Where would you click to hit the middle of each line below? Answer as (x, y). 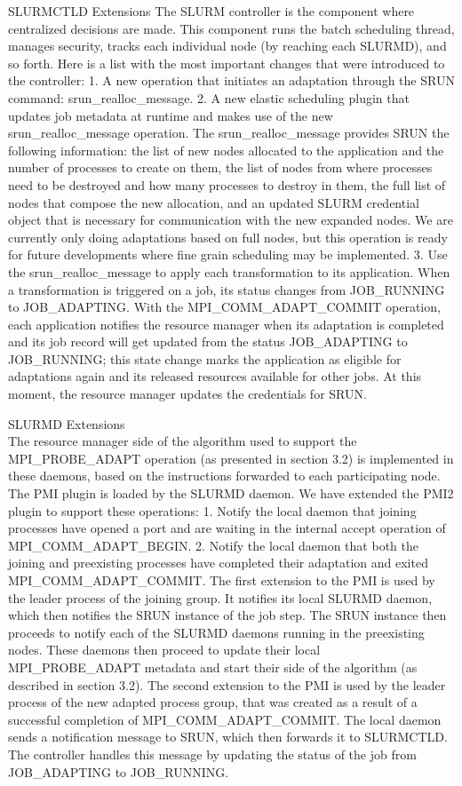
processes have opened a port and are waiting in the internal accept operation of (227, 528)
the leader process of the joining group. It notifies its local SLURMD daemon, (220, 597)
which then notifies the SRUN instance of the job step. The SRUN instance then (227, 615)
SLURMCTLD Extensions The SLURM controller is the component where (211, 11)
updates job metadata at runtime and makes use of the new (171, 115)
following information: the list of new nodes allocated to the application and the (226, 150)
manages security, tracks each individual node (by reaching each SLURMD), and (227, 46)
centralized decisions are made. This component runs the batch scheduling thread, (231, 28)
